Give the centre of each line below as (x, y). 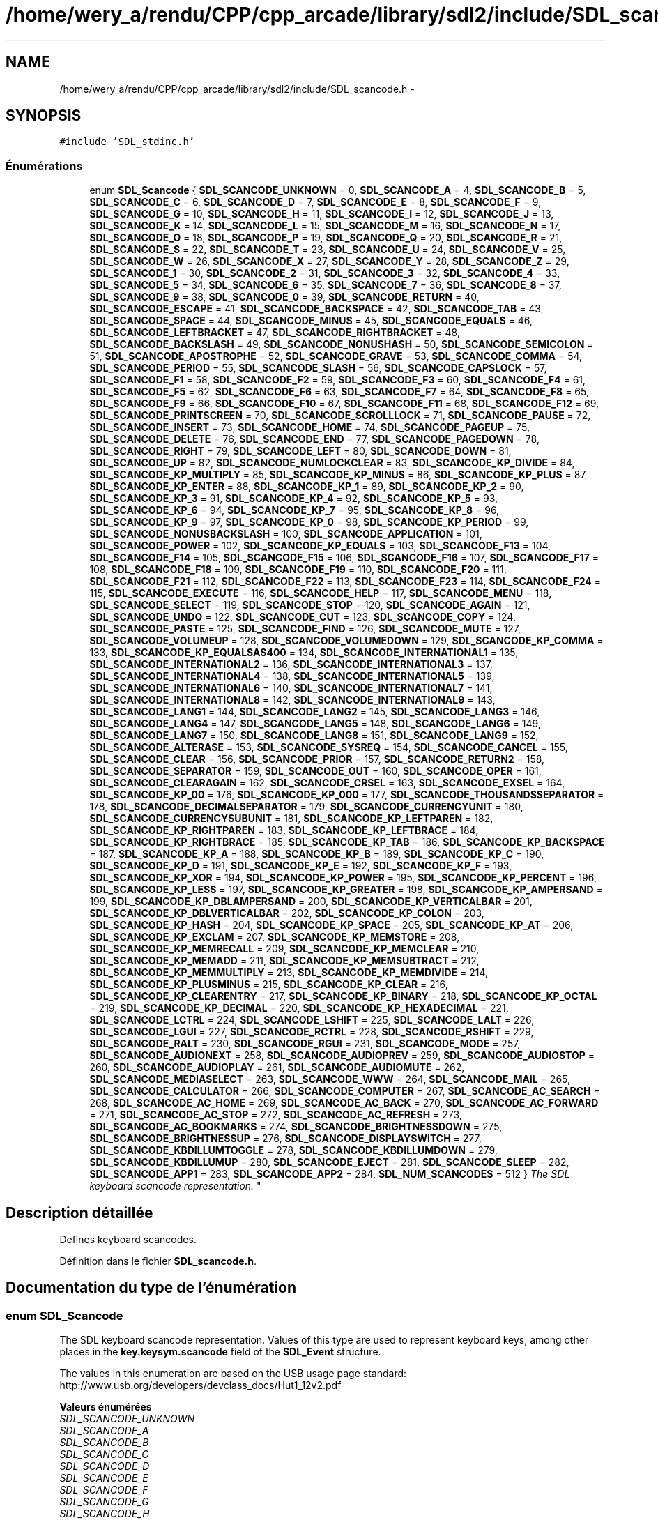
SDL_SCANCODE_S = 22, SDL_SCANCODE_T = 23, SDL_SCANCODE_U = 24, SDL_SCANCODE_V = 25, (328, 250)
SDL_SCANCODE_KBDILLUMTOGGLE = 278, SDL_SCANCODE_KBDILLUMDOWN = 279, (293, 1150)
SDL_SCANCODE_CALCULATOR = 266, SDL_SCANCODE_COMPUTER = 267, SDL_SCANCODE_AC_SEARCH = (345, 1091)
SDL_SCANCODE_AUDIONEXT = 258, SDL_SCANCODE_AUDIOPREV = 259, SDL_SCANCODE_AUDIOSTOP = (342, 1056)
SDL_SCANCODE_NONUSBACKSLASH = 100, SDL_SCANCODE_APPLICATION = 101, (286, 534)
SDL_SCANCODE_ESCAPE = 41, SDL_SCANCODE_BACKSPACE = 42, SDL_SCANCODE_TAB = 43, (316, 309)
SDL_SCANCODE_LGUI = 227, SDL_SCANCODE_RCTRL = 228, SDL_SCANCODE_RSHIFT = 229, (312, 1032)
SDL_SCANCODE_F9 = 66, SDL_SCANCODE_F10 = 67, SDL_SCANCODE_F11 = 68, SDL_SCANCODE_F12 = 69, (344, 404)
